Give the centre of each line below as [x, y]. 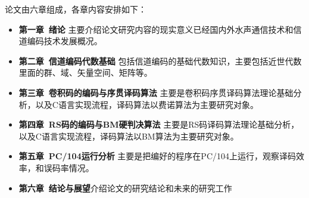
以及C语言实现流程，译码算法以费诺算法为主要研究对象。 [147, 104]
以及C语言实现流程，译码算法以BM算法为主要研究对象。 [129, 136]
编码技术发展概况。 [65, 41]
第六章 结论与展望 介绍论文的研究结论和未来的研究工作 [125, 188]
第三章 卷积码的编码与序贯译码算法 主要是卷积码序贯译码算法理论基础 [156, 92]
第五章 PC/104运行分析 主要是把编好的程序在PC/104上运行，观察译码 [157, 156]
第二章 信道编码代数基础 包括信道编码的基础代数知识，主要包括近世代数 [160, 61]
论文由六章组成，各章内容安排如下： [76, 9]
